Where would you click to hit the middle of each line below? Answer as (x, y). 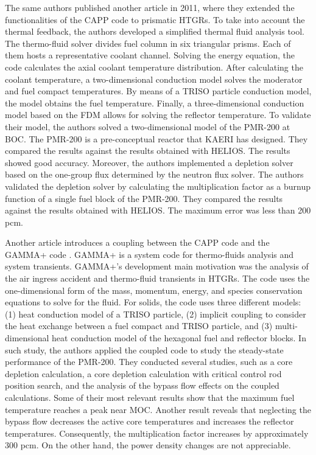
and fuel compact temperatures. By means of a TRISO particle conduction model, (158, 91)
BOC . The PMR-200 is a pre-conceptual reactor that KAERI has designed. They (156, 138)
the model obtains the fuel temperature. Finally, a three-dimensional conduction (155, 102)
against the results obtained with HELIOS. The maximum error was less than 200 (158, 210)
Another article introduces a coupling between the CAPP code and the (137, 242)
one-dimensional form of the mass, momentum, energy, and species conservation (154, 290)
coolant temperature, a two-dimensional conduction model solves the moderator (154, 79)
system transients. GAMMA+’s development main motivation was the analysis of (157, 266)
